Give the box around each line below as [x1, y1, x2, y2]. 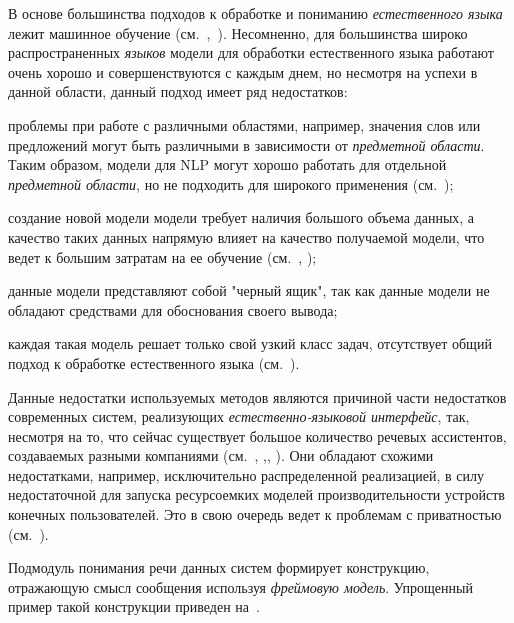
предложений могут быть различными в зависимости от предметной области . [8, 134, 485, 155]
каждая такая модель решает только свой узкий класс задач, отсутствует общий [8, 333, 492, 354]
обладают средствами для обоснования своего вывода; [8, 299, 338, 320]
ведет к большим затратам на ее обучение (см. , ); [8, 246, 317, 267]
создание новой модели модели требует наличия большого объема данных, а [8, 207, 475, 228]
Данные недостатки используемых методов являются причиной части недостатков [8, 386, 507, 407]
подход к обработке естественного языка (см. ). [8, 352, 300, 373]
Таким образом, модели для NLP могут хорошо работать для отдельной [8, 154, 447, 175]
